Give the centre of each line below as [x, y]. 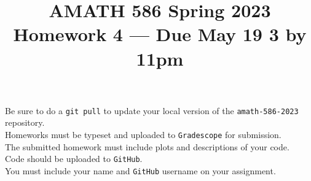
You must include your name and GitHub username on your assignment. [140, 170]
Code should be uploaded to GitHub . [74, 159]
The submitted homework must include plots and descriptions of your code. [147, 146]
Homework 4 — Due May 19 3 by [160, 34]
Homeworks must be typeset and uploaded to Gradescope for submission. [143, 134]
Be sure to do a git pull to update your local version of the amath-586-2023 [152, 110]
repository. [25, 122]
